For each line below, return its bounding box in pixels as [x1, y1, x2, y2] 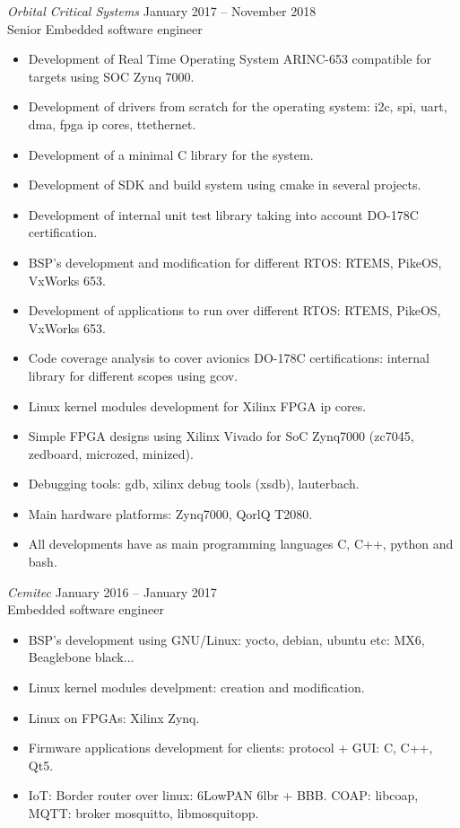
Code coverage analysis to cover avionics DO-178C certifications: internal [28, 348, 430, 367]
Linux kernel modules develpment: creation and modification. [28, 678, 365, 697]
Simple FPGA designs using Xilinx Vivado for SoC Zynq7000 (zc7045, [28, 427, 414, 445]
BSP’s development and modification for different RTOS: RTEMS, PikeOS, [28, 252, 442, 271]
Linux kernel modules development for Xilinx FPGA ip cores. [28, 396, 367, 415]
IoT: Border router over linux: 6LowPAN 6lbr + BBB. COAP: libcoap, [28, 786, 419, 805]
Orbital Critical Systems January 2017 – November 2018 [7, 2, 317, 20]
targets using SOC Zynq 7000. [28, 66, 195, 85]
